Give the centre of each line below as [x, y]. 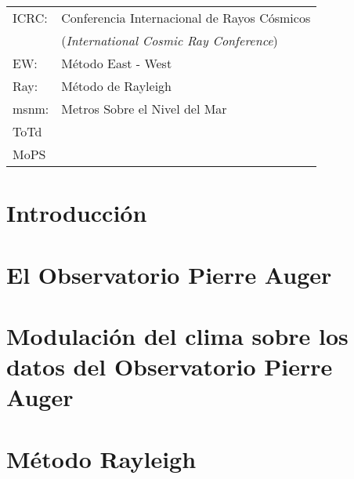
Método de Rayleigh [116, 86]
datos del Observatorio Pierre [170, 367]
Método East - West [117, 63]
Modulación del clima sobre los [177, 335]
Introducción [77, 213]
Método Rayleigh [101, 458]
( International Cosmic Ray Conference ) [170, 40]
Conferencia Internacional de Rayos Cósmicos [186, 18]
